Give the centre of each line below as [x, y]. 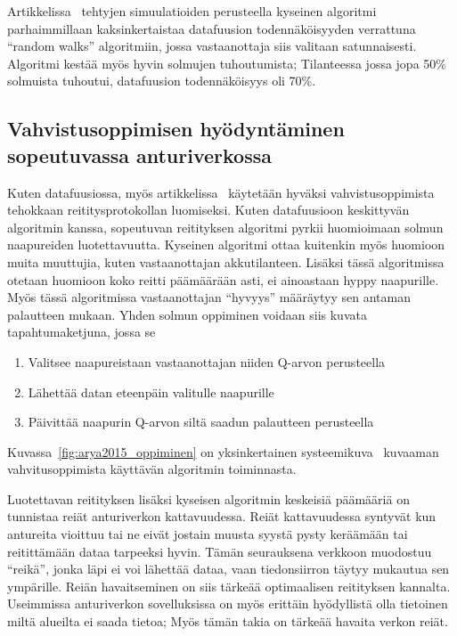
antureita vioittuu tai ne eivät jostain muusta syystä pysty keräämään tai [208, 534]
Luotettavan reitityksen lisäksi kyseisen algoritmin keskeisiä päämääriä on [208, 498]
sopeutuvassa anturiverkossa [139, 155]
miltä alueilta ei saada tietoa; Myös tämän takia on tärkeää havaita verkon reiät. [228, 621]
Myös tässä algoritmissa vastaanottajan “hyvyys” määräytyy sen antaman [209, 297]
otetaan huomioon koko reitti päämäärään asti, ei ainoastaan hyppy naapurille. [223, 279]
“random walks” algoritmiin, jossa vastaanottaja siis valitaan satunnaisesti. [212, 46]
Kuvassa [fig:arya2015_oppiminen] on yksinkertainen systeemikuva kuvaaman [223, 451]
